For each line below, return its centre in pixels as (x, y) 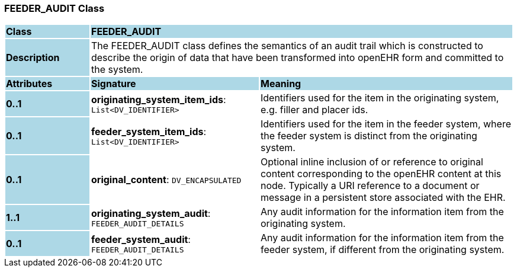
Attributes (29, 84)
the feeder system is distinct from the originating (369, 136)
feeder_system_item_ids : (149, 131)
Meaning (281, 84)
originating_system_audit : (151, 213)
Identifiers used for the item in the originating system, (380, 98)
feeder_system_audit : (141, 239)
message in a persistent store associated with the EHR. (383, 198)
